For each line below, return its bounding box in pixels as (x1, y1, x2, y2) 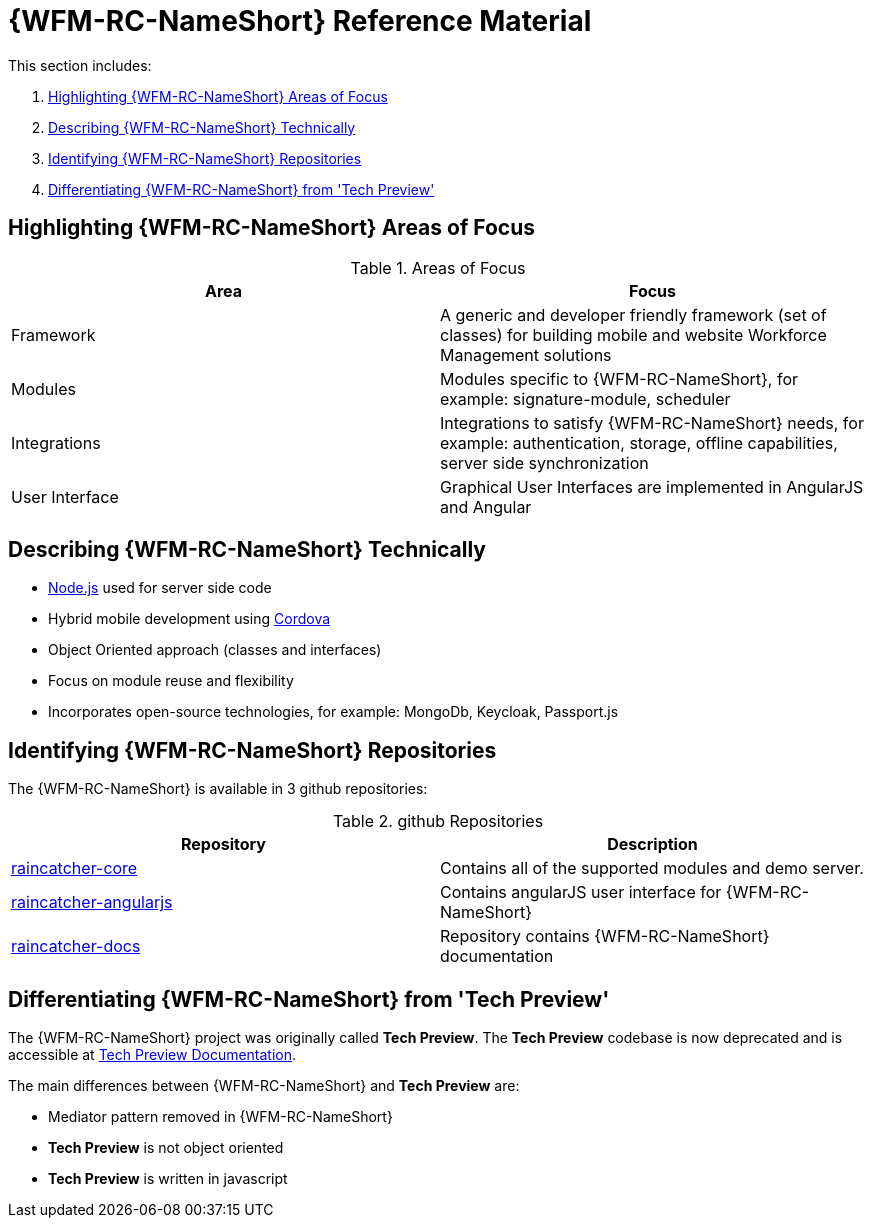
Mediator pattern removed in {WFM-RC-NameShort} (48, 1108, 393, 1126)
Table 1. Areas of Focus (350, 257, 526, 278)
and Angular (440, 496, 532, 517)
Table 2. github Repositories (332, 811, 544, 832)
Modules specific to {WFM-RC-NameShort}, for (440, 368, 799, 389)
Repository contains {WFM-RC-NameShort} (440, 926, 770, 947)
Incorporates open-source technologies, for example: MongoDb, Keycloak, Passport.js (48, 703, 619, 721)
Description (607, 834, 698, 855)
